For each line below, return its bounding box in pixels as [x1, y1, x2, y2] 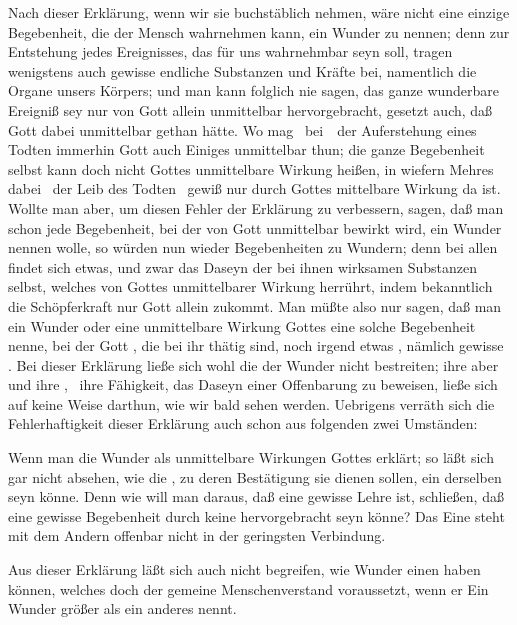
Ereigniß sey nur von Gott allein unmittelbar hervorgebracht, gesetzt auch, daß [8, 99, 493, 120]
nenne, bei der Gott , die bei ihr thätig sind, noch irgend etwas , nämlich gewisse [8, 335, 504, 356]
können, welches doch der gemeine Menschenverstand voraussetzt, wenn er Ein [8, 578, 489, 599]
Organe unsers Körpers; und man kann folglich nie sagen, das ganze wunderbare [8, 80, 500, 101]
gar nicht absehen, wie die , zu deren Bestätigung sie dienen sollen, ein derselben [8, 466, 502, 487]
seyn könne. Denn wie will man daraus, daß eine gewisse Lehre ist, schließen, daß [8, 486, 504, 507]
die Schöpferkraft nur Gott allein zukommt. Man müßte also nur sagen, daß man [8, 295, 502, 316]
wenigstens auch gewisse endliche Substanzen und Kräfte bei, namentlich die [8, 60, 477, 81]
